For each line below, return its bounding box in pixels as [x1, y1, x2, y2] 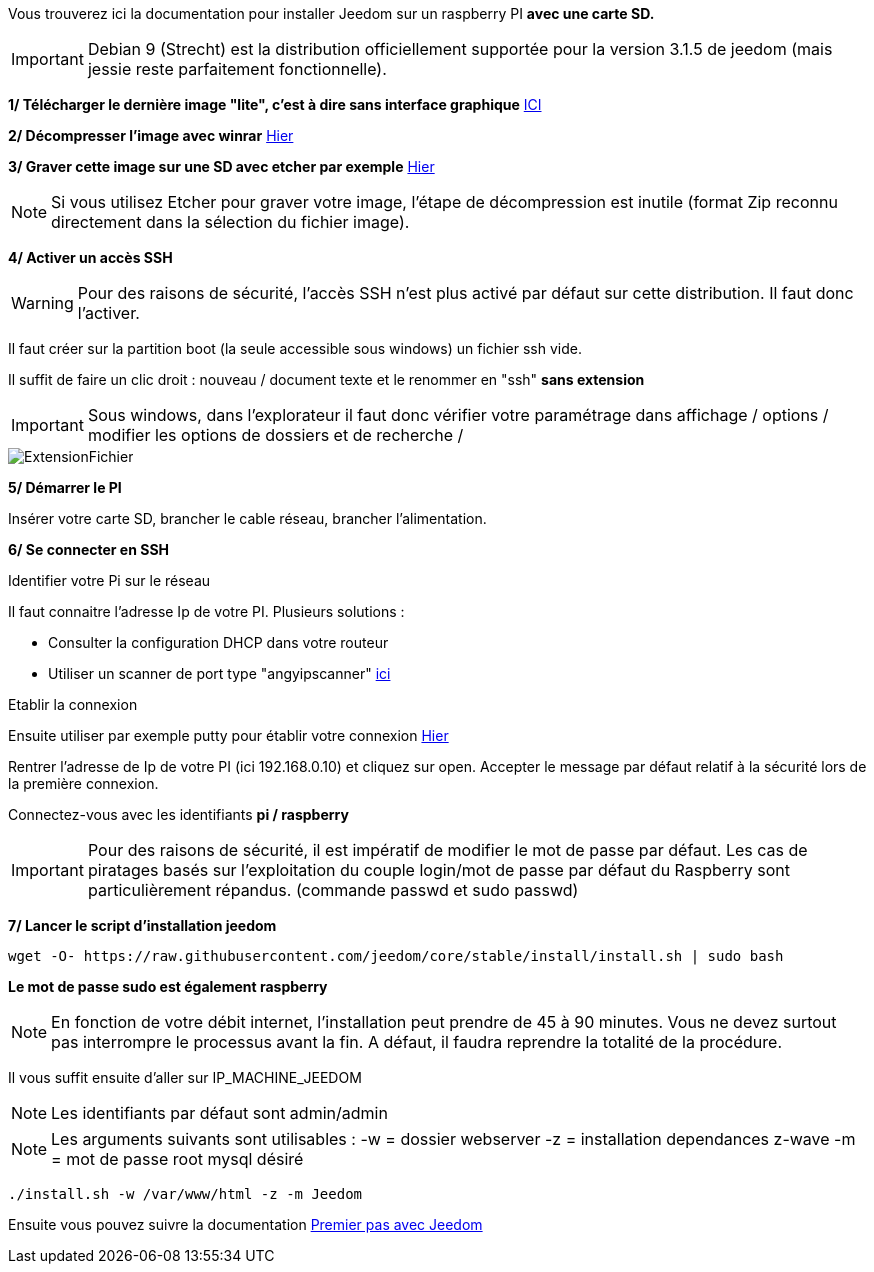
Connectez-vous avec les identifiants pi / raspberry [8, 806, 349, 823]
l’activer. [77, 303, 140, 323]
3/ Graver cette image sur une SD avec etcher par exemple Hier [8, 158, 435, 175]
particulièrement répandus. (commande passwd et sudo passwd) [87, 880, 579, 900]
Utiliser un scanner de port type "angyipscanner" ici [48, 665, 391, 682]
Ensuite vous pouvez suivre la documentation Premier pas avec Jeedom [8, 1216, 483, 1233]
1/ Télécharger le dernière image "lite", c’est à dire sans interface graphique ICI [8, 96, 542, 113]
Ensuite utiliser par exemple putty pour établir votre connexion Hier [8, 727, 449, 744]
